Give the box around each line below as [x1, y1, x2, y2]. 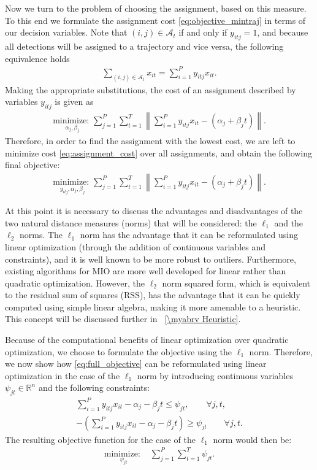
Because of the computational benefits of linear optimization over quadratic [5, 333, 289, 346]
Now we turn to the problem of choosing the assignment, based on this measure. [5, 2, 307, 14]
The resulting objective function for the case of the [5, 433, 196, 445]
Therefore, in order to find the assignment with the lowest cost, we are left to [5, 134, 296, 147]
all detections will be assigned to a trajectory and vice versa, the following [5, 39, 284, 52]
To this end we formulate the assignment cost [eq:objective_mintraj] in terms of [5, 13, 306, 26]
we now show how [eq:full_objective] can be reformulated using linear [5, 357, 267, 370]
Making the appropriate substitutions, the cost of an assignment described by [5, 83, 296, 96]
